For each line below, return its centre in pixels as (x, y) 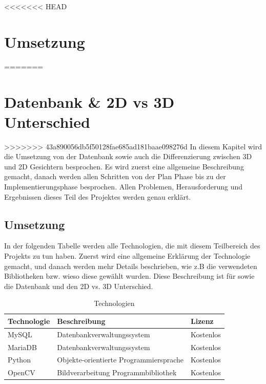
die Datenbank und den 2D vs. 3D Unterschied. (79, 286)
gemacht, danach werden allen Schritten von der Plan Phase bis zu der (115, 176)
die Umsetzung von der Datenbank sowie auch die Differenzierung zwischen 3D (128, 156)
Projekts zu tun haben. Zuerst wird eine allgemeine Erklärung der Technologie (127, 255)
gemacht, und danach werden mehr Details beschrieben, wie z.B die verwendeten (131, 266)
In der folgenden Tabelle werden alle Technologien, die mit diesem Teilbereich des (132, 246)
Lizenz (202, 321)
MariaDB (22, 347)
